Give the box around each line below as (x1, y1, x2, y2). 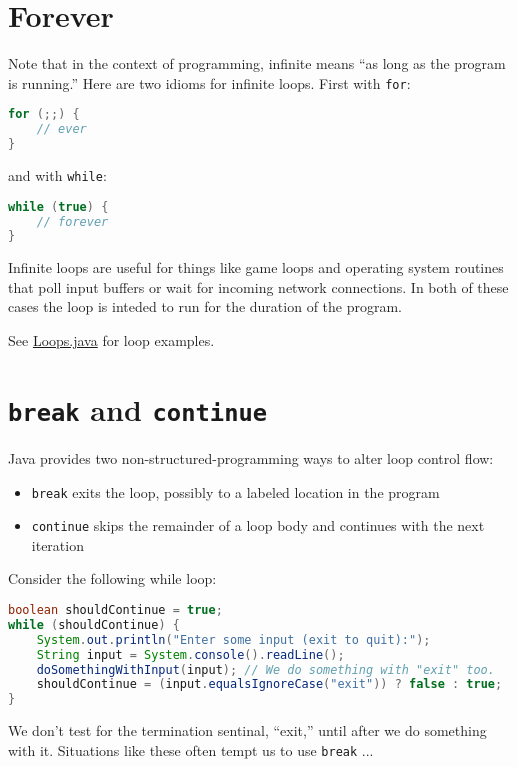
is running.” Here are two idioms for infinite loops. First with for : (8, 72, 411, 93)
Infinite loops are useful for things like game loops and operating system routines (8, 257, 504, 278)
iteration (31, 534, 84, 555)
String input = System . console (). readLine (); (36, 647, 345, 662)
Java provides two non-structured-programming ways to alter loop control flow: (8, 447, 494, 468)
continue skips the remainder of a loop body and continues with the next (31, 515, 485, 536)
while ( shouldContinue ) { (8, 617, 180, 632)
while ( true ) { (8, 199, 109, 214)
